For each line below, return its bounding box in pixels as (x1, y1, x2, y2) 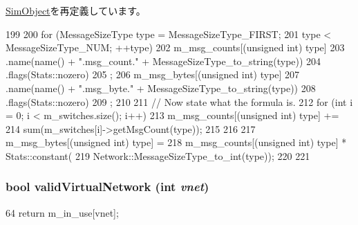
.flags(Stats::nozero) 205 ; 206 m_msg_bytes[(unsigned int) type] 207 (6, 67, 300, 82)
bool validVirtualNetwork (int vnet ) (6, 178, 209, 195)
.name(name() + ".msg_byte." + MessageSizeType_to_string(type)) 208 (6, 80, 316, 95)
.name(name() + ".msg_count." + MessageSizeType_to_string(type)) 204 (6, 53, 321, 68)
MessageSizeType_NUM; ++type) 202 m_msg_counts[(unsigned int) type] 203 (6, 40, 345, 55)
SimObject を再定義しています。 (6, 3, 146, 17)
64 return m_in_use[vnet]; (6, 205, 119, 219)
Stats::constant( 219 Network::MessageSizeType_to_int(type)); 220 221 (6, 148, 310, 163)
